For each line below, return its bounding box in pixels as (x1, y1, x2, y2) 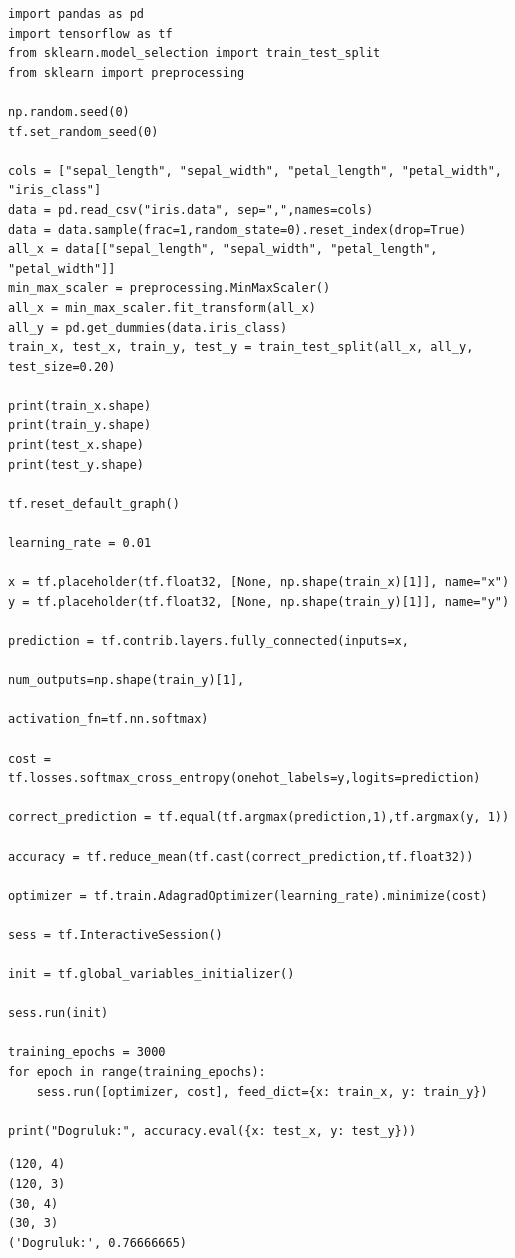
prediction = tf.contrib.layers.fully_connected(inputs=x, (8, 634, 409, 648)
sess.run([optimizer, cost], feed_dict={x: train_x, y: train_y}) (36, 1084, 488, 1099)
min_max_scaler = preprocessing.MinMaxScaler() (8, 281, 331, 296)
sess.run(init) (8, 1006, 109, 1021)
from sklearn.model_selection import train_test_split (8, 46, 381, 61)
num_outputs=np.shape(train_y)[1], (8, 673, 245, 688)
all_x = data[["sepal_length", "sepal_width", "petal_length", (8, 242, 438, 257)
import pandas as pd (8, 7, 145, 21)
